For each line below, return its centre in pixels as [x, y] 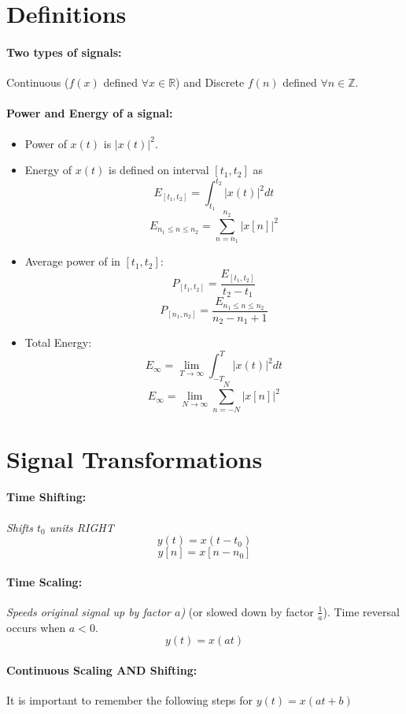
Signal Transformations [135, 458]
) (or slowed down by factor [247, 611]
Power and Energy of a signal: [90, 113]
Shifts [20, 527]
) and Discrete [210, 82]
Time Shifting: [46, 497]
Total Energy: [58, 342]
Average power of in [72, 261]
